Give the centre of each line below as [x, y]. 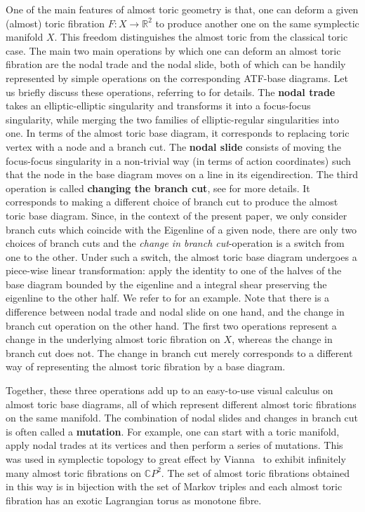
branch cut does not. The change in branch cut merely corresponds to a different [179, 352]
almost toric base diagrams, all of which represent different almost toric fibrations [181, 404]
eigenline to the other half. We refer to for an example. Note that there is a [168, 298]
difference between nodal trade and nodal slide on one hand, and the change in [175, 312]
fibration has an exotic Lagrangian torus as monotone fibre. [134, 500]
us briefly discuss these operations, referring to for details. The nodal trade [171, 92]
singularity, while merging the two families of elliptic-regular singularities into [172, 119]
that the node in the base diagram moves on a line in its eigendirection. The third [182, 174]
